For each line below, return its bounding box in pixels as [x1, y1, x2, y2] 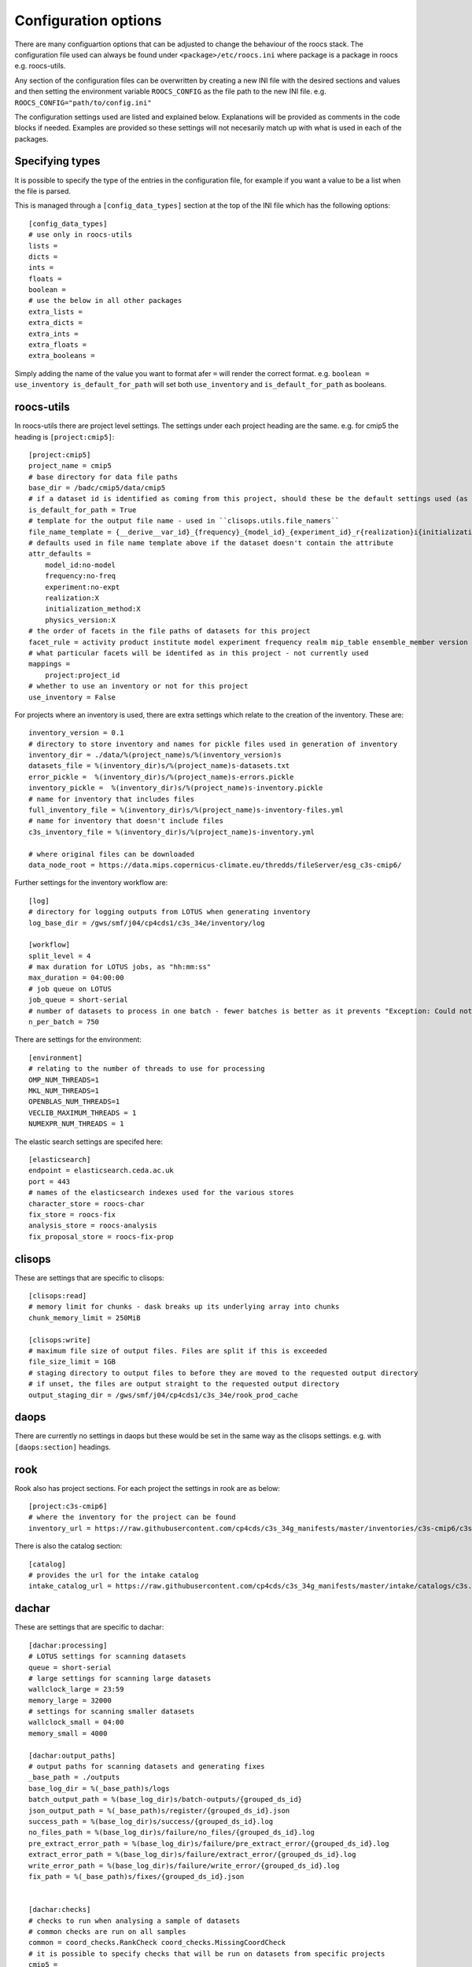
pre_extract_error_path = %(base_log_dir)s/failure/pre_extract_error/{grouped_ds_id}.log [28, 1839, 389, 1848]
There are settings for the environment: [14, 1035, 142, 1044]
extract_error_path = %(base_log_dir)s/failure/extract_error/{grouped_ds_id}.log [28, 1850, 356, 1859]
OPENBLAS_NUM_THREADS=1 [28, 1098, 120, 1106]
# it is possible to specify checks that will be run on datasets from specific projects [28, 1949, 385, 1958]
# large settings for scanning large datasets [28, 1674, 212, 1683]
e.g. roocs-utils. [14, 61, 66, 71]
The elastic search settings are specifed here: [14, 1137, 163, 1146]
